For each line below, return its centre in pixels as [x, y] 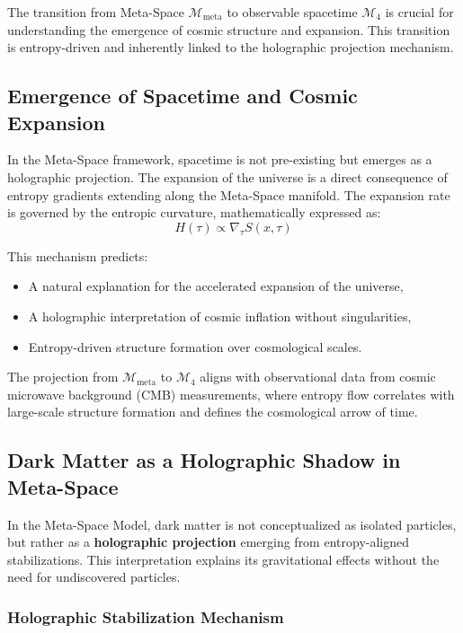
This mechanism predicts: [78, 255]
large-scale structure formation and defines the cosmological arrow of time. [213, 412]
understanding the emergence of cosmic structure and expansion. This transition [229, 29]
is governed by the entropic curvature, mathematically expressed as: [194, 212]
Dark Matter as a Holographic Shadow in [204, 460]
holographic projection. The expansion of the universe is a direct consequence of [227, 176]
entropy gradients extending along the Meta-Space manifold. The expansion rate [229, 194]
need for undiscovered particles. [94, 577]
